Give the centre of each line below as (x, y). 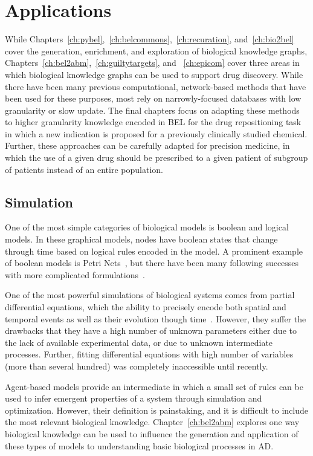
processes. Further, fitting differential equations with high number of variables (149, 354)
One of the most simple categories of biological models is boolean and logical (147, 227)
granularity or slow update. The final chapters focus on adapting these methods (152, 110)
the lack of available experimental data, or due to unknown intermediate (139, 342)
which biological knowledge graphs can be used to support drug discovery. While (154, 74)
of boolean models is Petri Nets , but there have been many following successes (152, 263)
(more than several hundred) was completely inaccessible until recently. (137, 366)
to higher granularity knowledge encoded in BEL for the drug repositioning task (153, 122)
